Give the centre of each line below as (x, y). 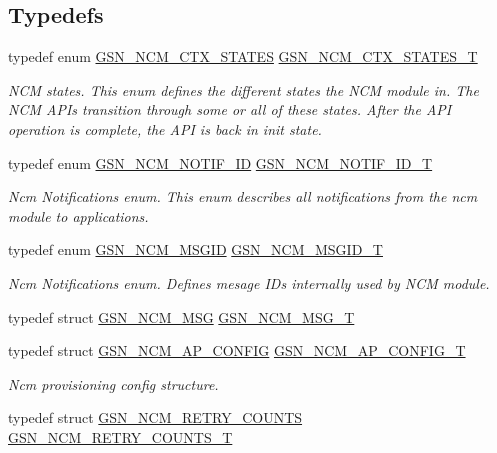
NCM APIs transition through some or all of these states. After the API (230, 109)
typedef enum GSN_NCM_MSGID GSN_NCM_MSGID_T (195, 249)
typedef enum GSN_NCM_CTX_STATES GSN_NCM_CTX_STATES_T (243, 56)
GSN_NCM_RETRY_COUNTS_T (120, 436)
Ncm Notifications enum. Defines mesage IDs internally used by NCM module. (249, 282)
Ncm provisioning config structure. (113, 383)
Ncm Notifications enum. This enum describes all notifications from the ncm (243, 196)
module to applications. (78, 215)
